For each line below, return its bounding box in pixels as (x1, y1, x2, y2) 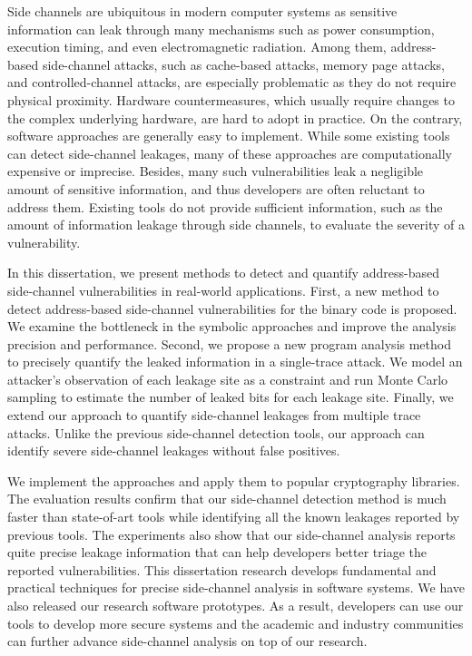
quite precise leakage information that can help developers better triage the (7, 543, 427, 562)
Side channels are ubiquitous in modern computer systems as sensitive (7, 2, 398, 20)
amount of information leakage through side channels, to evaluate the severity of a (7, 215, 465, 234)
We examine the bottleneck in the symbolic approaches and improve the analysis (7, 317, 457, 336)
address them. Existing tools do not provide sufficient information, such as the (7, 197, 443, 216)
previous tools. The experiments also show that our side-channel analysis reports (7, 524, 456, 543)
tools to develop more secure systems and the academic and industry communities (7, 613, 464, 632)
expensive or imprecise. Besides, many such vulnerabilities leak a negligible (7, 162, 424, 181)
